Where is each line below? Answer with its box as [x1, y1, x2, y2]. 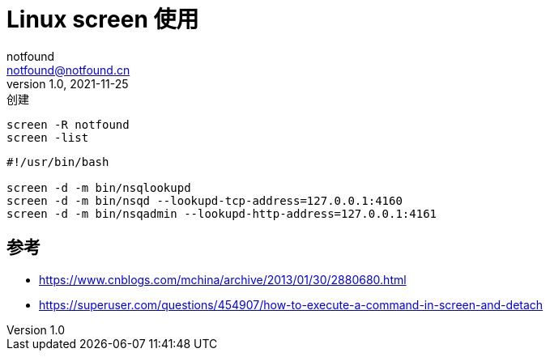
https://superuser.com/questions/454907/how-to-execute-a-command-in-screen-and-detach [39, 297, 544, 312]
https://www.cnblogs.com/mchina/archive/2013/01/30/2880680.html [39, 272, 407, 287]
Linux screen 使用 [6, 6, 199, 33]
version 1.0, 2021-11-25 [6, 76, 129, 91]
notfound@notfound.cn [6, 62, 130, 77]
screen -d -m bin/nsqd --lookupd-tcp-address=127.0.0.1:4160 [6, 193, 403, 207]
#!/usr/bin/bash [6, 155, 109, 168]
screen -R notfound [6, 117, 130, 131]
